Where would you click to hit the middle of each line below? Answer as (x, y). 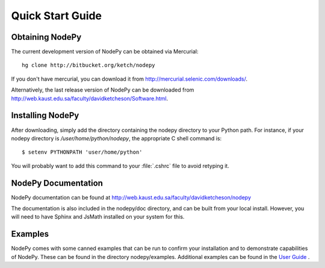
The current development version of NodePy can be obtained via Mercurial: (105, 52)
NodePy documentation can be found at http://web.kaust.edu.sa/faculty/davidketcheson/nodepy (131, 197)
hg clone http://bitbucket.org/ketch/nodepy (89, 65)
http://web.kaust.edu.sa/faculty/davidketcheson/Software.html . (90, 98)
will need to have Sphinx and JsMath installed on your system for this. (98, 217)
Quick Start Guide (57, 16)
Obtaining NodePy (46, 37)
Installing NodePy (45, 115)
